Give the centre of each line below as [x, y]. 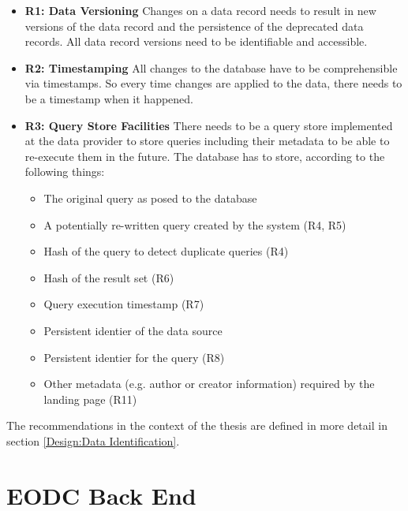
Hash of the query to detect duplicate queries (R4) [166, 251]
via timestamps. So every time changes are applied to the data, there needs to [213, 83]
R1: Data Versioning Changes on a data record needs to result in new [200, 10]
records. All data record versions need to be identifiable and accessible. [196, 41]
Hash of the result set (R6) [109, 277]
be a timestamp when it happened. [109, 98]
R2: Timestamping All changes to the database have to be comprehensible [211, 67]
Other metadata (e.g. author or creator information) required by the [209, 384]
